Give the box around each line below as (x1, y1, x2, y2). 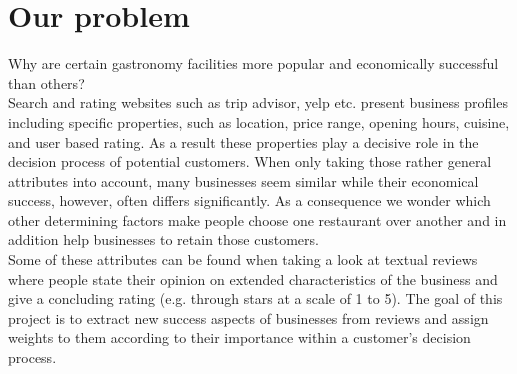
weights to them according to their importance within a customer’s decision (8, 327, 471, 348)
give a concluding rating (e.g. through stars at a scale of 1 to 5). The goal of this (8, 288, 503, 309)
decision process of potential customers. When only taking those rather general (8, 151, 492, 172)
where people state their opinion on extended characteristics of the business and (8, 268, 498, 289)
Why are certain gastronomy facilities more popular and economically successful (8, 53, 499, 74)
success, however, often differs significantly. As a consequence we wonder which (8, 190, 491, 211)
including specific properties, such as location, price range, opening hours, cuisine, (8, 111, 510, 132)
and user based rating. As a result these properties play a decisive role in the (8, 131, 479, 152)
